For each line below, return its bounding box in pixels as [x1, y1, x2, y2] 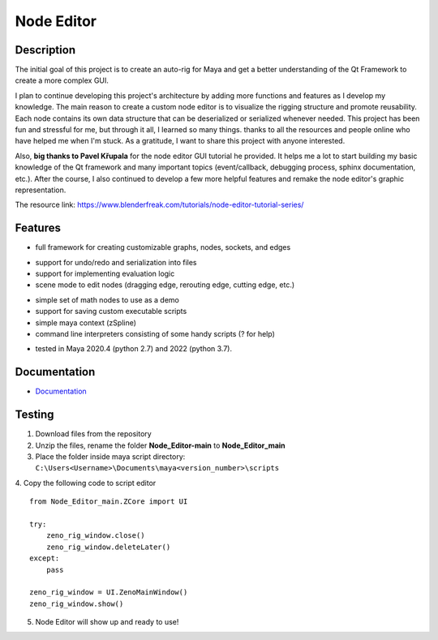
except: [29, 554, 60, 563]
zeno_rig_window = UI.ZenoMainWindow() [29, 588, 188, 597]
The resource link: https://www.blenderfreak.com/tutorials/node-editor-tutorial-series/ [15, 200, 304, 210]
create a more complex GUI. [15, 75, 109, 85]
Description [15, 43, 76, 57]
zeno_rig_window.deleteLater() [45, 542, 171, 552]
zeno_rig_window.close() [45, 531, 145, 540]
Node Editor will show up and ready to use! [35, 617, 179, 627]
